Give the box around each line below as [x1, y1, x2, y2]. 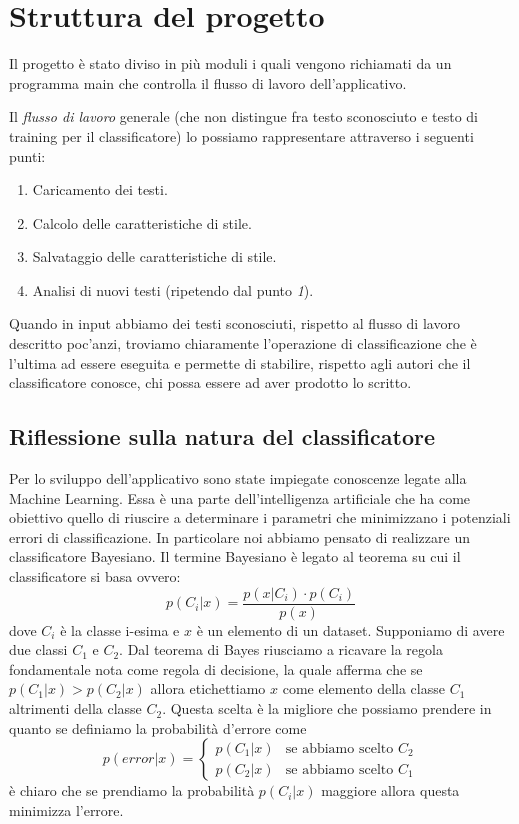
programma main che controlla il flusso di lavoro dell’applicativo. [9, 72, 407, 93]
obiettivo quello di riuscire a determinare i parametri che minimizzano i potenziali [9, 507, 511, 528]
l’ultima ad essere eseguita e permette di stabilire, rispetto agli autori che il [9, 352, 471, 373]
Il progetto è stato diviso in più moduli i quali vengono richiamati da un [9, 53, 452, 74]
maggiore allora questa [321, 780, 460, 801]
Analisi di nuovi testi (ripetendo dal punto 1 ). [32, 279, 314, 300]
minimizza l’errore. [9, 799, 124, 820]
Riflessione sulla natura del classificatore [9, 421, 436, 452]
